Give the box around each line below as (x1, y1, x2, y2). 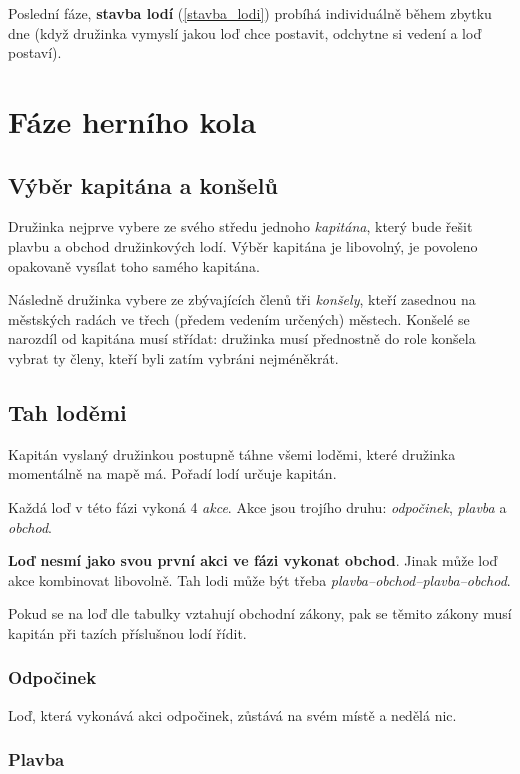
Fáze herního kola (8, 100, 257, 141)
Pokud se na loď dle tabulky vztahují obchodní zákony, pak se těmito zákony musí (8, 603, 512, 624)
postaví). (8, 42, 62, 63)
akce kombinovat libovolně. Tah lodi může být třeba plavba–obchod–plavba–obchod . (8, 569, 511, 590)
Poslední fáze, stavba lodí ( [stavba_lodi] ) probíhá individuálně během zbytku (8, 3, 492, 23)
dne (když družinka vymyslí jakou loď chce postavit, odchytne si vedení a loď (8, 22, 482, 43)
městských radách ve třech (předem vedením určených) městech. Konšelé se (8, 308, 470, 329)
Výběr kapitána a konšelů (8, 169, 278, 200)
